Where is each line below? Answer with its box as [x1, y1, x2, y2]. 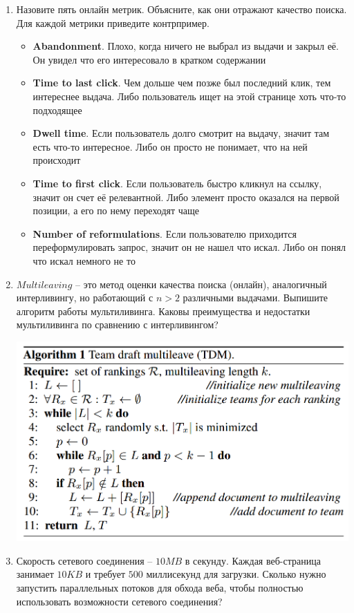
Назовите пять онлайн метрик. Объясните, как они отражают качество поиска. [16, 2, 347, 16]
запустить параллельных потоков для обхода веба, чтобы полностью [16, 580, 304, 594]
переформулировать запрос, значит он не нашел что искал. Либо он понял [32, 240, 346, 254]
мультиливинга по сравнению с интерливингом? [16, 317, 218, 332]
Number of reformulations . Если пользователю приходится [32, 226, 297, 241]
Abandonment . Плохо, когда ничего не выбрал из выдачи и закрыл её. [32, 39, 339, 53]
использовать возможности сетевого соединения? [16, 594, 223, 608]
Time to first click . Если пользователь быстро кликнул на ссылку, [32, 176, 322, 190]
